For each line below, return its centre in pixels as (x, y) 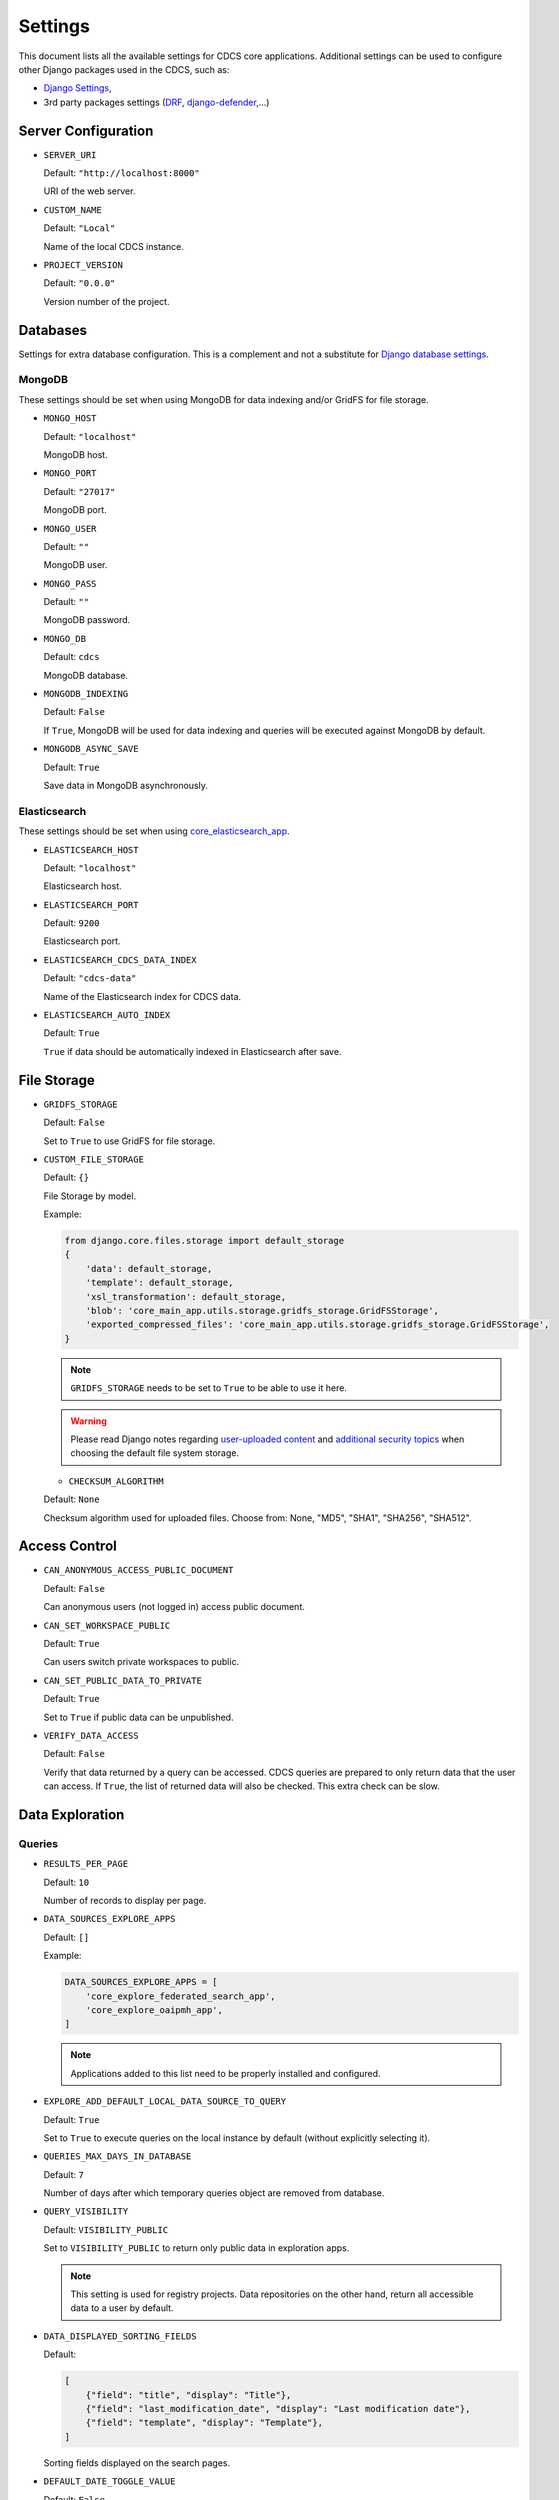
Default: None (71, 1499)
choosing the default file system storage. (155, 1453)
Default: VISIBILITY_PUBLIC (106, 2229)
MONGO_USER (70, 528)
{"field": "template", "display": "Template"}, (204, 2423)
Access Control (67, 1546)
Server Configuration (86, 130)
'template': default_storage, (159, 1283)
